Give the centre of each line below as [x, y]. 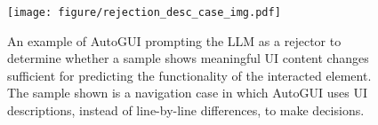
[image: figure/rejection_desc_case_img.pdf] [144, 12]
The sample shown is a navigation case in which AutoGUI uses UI [187, 93]
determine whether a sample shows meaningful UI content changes [188, 58]
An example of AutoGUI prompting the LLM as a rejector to [174, 40]
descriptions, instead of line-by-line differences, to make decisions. [186, 110]
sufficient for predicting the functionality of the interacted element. [189, 75]
